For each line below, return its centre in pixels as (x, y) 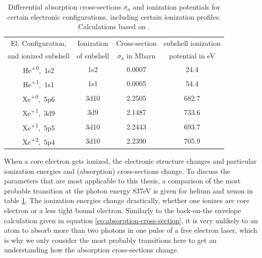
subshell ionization (192, 43)
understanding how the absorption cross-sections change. (91, 250)
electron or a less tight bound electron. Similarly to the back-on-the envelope (123, 210)
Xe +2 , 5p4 (39, 141)
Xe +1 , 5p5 (39, 126)
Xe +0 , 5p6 (39, 98)
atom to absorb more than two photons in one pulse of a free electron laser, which (131, 230)
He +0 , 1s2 (39, 69)
